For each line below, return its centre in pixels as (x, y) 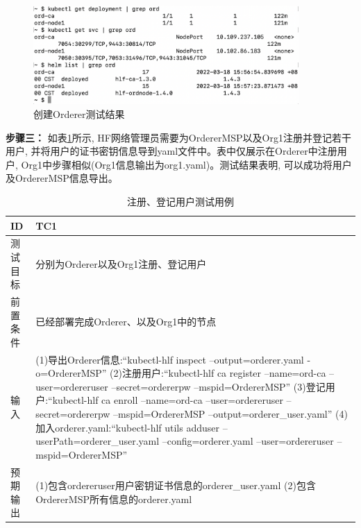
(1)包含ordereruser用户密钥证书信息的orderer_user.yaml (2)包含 (176, 485)
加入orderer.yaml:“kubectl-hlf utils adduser (128, 427)
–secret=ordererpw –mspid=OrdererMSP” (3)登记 (218, 386)
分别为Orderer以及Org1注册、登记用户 (121, 263)
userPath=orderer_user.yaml (98, 441)
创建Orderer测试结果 (79, 113)
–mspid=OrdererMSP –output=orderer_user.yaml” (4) (230, 413)
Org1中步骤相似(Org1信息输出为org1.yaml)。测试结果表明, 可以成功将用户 (186, 164)
